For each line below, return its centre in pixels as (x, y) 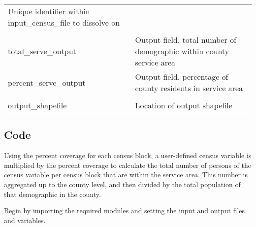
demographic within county (182, 51)
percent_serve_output (47, 82)
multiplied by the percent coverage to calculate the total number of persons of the (128, 165)
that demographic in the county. (52, 194)
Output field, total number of (186, 40)
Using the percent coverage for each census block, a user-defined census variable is (128, 155)
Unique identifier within (49, 11)
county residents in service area (189, 88)
